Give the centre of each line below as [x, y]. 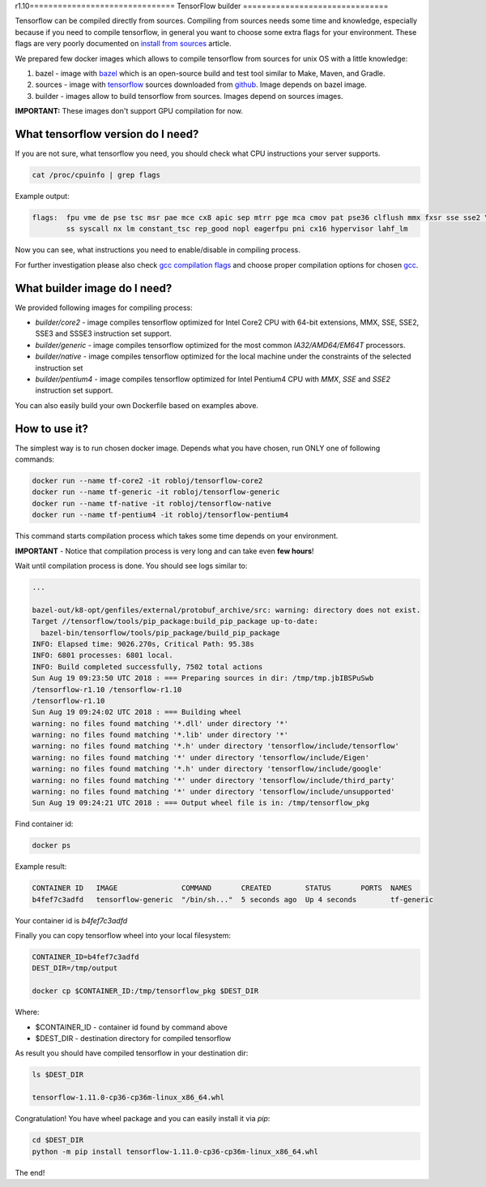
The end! [30, 1172]
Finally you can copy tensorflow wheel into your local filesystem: [123, 935]
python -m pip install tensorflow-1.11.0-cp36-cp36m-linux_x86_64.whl [175, 1151]
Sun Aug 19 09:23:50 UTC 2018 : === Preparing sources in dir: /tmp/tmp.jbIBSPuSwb [203, 678]
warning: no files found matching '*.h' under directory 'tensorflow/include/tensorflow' [216, 746]
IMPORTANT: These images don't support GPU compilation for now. [129, 111]
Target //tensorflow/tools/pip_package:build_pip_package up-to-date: [175, 621]
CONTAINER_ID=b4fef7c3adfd [85, 957]
